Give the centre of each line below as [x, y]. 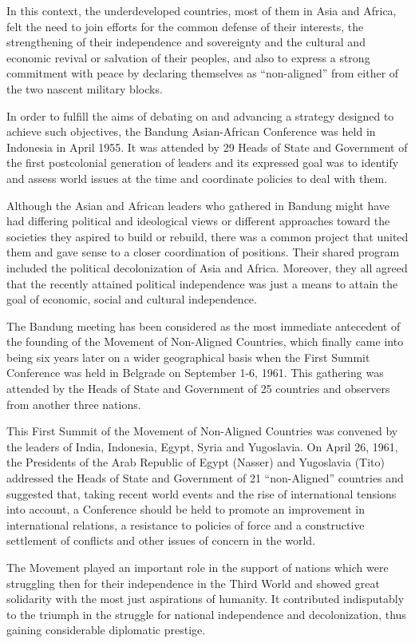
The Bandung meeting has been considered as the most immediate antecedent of [204, 325]
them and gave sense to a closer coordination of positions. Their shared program [203, 252]
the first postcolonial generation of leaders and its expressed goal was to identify [203, 163]
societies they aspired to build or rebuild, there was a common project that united [207, 236]
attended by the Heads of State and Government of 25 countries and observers [198, 389]
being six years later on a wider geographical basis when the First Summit [188, 357]
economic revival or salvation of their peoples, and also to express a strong [188, 57]
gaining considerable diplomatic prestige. [106, 630]
